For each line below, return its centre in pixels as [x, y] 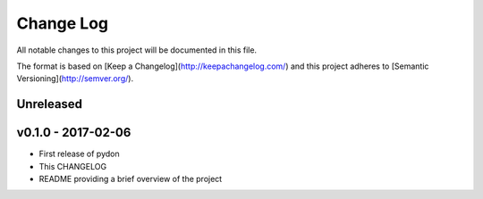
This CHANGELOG [73, 166]
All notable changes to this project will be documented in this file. [137, 50]
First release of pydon [79, 154]
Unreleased [50, 104]
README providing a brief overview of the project [131, 179]
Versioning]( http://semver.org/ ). [75, 79]
